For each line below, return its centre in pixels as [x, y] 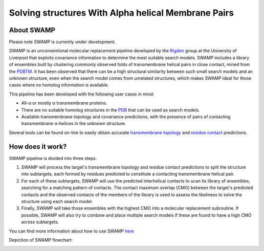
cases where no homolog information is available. [59, 85]
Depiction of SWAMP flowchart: [41, 240]
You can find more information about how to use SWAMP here [72, 231]
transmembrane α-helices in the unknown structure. [74, 124]
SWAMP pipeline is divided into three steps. [53, 158]
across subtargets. [40, 222]
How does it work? [38, 147]
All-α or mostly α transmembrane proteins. [64, 103]
